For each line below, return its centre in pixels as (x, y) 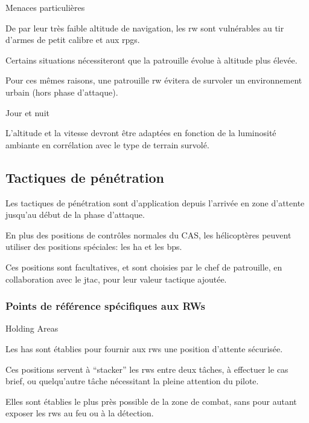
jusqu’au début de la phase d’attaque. (75, 215)
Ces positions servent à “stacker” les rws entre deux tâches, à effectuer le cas (147, 369)
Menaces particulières (45, 7)
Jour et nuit (27, 112)
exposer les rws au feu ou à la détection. (80, 413)
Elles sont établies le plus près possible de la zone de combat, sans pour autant (151, 401)
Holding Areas (32, 328)
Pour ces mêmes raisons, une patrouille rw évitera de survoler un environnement (154, 80)
